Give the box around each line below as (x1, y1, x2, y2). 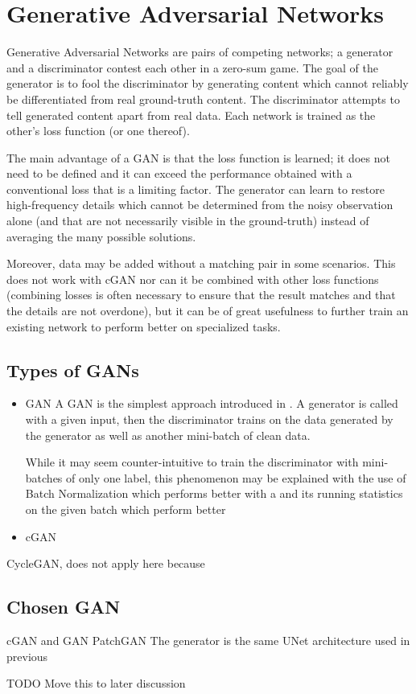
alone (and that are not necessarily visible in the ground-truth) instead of (6, 212, 369, 229)
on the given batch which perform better (25, 500, 226, 517)
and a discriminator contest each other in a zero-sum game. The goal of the (6, 59, 378, 76)
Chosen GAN (6, 594, 121, 619)
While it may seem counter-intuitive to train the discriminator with (25, 454, 359, 470)
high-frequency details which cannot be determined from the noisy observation (6, 196, 393, 213)
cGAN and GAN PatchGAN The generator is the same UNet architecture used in (6, 631, 410, 648)
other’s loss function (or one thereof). (6, 122, 190, 139)
